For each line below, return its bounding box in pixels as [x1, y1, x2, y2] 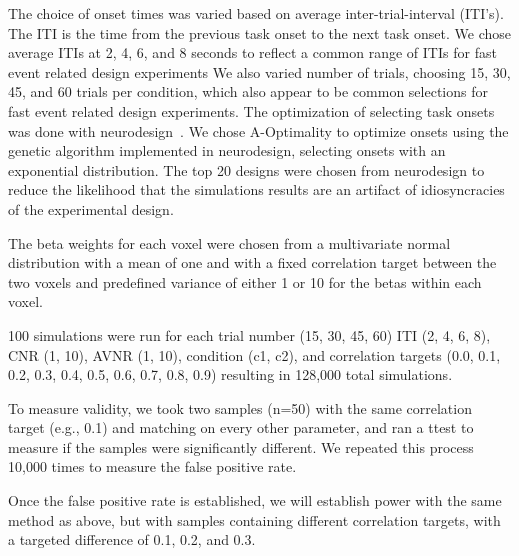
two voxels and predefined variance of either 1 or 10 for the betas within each [8, 271, 482, 292]
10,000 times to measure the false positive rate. [8, 456, 297, 477]
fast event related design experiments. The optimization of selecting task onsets [8, 100, 495, 121]
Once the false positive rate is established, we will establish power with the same [8, 490, 502, 511]
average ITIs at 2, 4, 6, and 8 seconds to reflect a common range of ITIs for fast [8, 42, 497, 63]
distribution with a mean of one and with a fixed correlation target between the [8, 252, 497, 273]
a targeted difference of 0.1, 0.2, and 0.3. [8, 529, 256, 550]
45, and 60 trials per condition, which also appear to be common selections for [8, 81, 488, 102]
